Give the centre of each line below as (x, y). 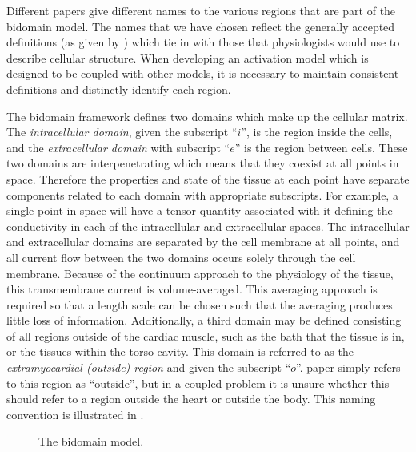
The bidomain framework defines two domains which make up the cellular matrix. (207, 116)
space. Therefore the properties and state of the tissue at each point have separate (208, 178)
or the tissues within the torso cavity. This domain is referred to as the (180, 351)
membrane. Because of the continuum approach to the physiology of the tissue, (200, 273)
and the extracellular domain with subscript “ (118, 147)
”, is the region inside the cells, (317, 132)
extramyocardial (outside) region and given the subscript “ (149, 367)
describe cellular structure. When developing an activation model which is (188, 57)
